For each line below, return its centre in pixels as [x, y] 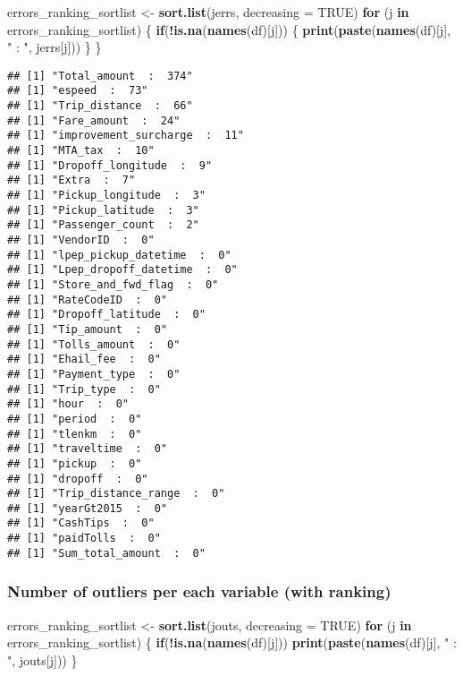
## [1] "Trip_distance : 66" [100, 106]
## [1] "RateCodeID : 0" [87, 299]
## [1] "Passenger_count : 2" [103, 225]
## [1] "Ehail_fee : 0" [84, 359]
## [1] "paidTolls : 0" [84, 539]
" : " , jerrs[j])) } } [55, 47]
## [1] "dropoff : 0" [78, 479]
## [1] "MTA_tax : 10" [81, 151]
